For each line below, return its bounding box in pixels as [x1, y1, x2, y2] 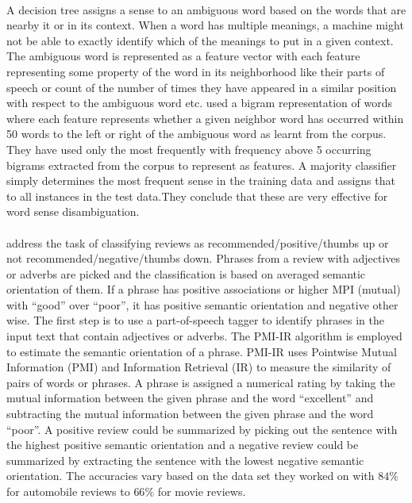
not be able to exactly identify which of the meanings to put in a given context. [6, 32, 394, 48]
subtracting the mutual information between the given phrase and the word [6, 405, 374, 422]
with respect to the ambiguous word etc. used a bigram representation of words [6, 94, 392, 111]
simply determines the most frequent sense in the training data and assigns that [6, 172, 395, 189]
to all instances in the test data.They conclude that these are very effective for [6, 187, 388, 204]
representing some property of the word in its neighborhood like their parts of [6, 63, 385, 79]
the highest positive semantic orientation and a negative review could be [6, 436, 359, 453]
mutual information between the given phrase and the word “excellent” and [6, 390, 374, 406]
